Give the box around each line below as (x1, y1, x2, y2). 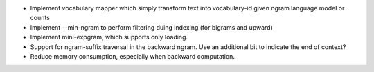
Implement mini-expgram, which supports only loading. (30, 33, 188, 42)
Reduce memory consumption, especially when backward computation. (30, 52, 235, 60)
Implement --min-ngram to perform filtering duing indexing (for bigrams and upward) (30, 23, 273, 31)
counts (30, 14, 50, 22)
